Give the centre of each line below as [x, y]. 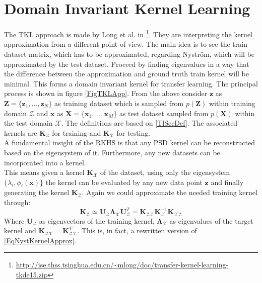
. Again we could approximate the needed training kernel [170, 192]
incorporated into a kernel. [45, 162]
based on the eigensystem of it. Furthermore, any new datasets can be [112, 152]
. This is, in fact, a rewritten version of [137, 230]
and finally [227, 182]
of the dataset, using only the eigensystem [165, 172]
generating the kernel [37, 192]
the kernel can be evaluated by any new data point [124, 182]
